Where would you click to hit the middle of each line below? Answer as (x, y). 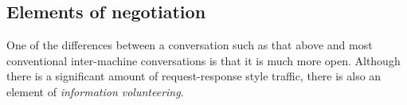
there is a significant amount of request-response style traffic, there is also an (194, 76)
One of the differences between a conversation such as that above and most (190, 45)
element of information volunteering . (95, 91)
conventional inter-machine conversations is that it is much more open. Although (203, 60)
